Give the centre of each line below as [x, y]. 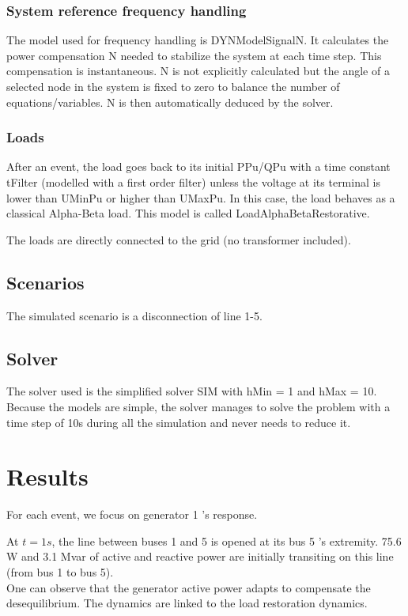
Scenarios [45, 282]
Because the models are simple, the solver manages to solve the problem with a [198, 406]
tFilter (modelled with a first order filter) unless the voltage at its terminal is [193, 182]
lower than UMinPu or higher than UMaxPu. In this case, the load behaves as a [201, 197]
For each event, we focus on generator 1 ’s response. [132, 514]
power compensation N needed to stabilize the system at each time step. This [194, 55]
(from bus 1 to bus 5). [60, 572]
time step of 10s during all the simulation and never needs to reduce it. [179, 422]
